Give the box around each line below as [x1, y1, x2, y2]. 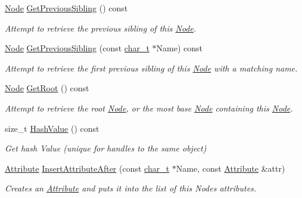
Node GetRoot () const [5, 82, 89, 94]
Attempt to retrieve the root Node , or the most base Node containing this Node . [5, 101, 293, 114]
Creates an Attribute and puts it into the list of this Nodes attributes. [5, 182, 257, 194]
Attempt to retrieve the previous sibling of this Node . [5, 21, 197, 34]
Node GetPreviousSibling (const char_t [5, 42, 150, 54]
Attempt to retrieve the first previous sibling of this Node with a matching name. [5, 61, 298, 74]
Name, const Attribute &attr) [176, 162, 285, 174]
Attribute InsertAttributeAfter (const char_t [5, 162, 170, 174]
